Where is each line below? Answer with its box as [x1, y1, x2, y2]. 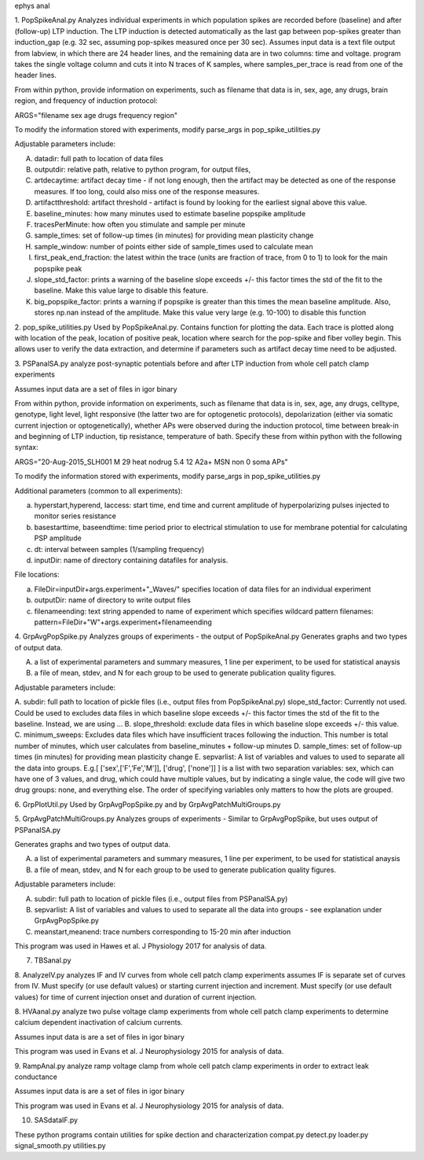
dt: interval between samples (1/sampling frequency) [34, 544, 205, 554]
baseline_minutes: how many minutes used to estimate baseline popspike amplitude [34, 208, 306, 218]
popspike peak [34, 263, 82, 273]
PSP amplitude [34, 533, 82, 543]
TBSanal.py [34, 956, 71, 965]
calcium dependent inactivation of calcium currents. [14, 1018, 184, 1027]
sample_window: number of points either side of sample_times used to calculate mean [34, 241, 313, 251]
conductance [14, 1072, 58, 1081]
